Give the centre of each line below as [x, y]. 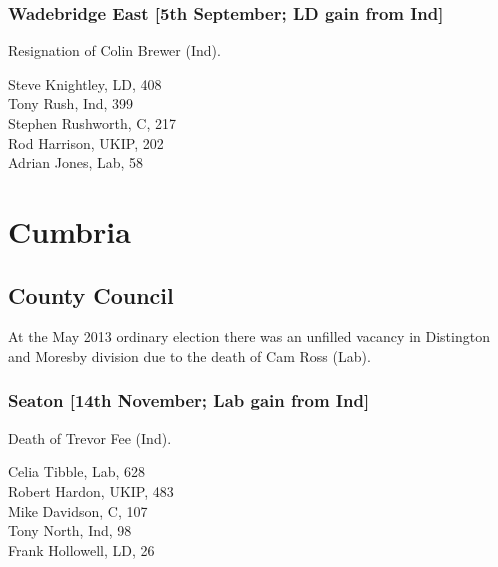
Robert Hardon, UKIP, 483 [91, 490]
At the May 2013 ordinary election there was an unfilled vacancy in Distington [249, 336]
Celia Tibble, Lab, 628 [77, 471]
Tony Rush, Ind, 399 [71, 103]
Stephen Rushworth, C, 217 [92, 123]
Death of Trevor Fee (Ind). [90, 437]
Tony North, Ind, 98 [70, 530]
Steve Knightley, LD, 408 [85, 83]
